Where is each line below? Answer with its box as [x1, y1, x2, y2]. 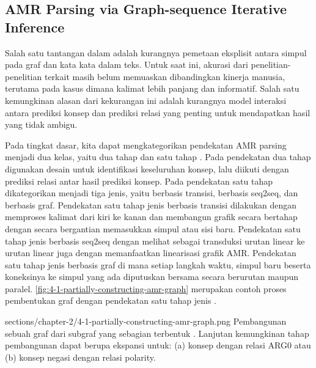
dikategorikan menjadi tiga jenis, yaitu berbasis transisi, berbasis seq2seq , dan [5, 186, 298, 199]
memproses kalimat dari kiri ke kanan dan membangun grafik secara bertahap [5, 210, 298, 223]
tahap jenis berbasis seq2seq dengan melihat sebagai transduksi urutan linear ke [5, 234, 305, 247]
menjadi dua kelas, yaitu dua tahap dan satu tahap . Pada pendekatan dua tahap [5, 150, 311, 163]
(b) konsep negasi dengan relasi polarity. [5, 350, 156, 363]
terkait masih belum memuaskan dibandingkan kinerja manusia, [44, 70, 285, 83]
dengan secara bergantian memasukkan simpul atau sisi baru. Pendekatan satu [5, 222, 301, 235]
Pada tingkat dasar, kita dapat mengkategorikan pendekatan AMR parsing [5, 138, 287, 151]
